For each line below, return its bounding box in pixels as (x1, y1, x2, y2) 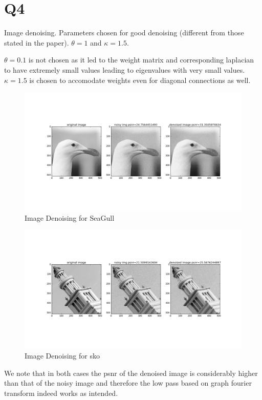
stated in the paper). (4, 37, 69, 48)
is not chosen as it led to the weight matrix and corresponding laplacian (28, 54, 254, 65)
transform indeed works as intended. (4, 387, 118, 398)
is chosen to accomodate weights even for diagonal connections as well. (29, 74, 251, 85)
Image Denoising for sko (25, 350, 100, 361)
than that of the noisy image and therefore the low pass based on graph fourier (4, 377, 252, 388)
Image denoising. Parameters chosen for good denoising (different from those (4, 27, 244, 38)
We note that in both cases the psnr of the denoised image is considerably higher (4, 367, 258, 378)
